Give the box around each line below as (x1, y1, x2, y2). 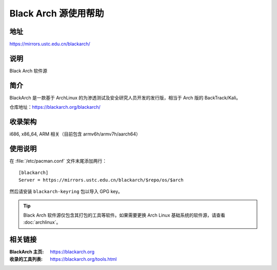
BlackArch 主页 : (9, 249, 44, 255)
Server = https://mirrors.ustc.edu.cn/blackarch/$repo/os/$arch (18, 177, 184, 183)
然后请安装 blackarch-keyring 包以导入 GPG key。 (9, 188, 123, 195)
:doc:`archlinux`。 (23, 219, 61, 225)
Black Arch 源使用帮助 (9, 8, 104, 19)
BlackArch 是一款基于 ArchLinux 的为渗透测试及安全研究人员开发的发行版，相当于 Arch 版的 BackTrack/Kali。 (9, 94, 241, 101)
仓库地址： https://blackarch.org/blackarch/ (9, 104, 101, 110)
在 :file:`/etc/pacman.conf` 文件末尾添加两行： (9, 158, 107, 164)
